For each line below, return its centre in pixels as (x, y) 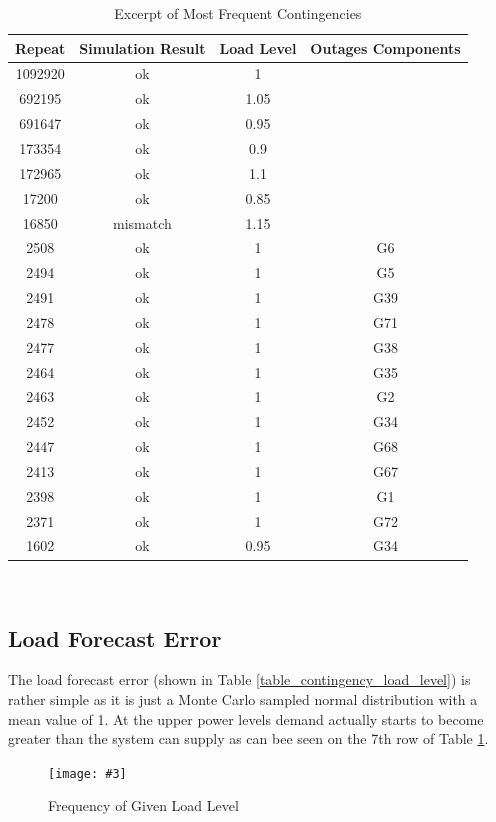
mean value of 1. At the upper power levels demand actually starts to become (246, 718)
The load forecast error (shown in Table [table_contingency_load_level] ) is (239, 679)
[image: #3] (87, 773)
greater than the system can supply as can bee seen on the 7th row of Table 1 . (248, 738)
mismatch (142, 222)
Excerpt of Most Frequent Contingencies (238, 13)
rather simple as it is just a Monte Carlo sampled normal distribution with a (243, 698)
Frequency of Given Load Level (143, 805)
